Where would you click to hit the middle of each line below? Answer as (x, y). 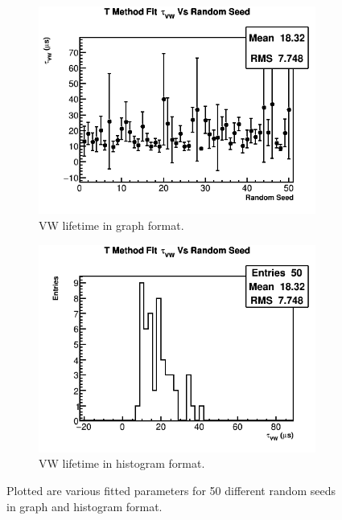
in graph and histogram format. (84, 506)
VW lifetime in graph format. (111, 225)
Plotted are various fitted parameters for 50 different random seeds (171, 491)
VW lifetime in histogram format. (122, 463)
